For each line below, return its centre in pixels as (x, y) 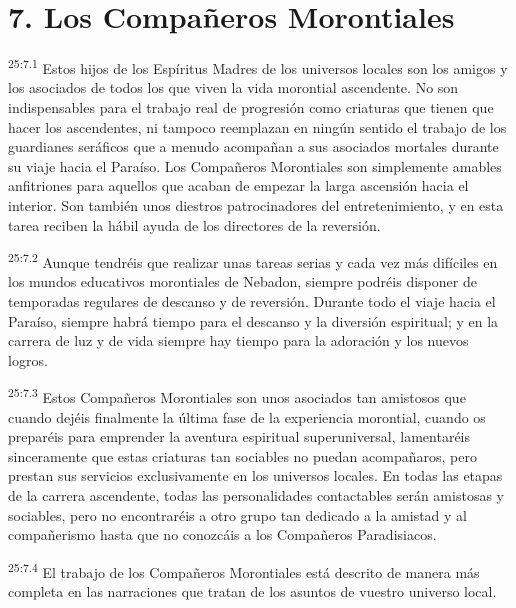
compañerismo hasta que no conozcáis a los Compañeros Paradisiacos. (222, 534)
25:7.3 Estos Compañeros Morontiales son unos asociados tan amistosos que (237, 395)
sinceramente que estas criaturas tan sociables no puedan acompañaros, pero (242, 455)
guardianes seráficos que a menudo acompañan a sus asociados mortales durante (253, 146)
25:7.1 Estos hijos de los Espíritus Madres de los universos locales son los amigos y (258, 66)
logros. (28, 359)
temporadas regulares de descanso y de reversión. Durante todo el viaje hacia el (252, 300)
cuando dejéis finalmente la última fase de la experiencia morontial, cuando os (247, 416)
